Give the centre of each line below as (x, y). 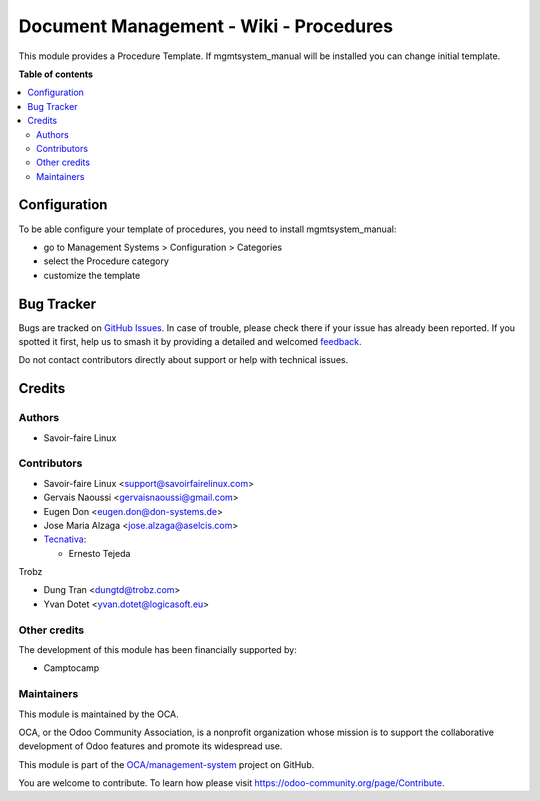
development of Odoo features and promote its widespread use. (150, 746)
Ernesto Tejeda (99, 553)
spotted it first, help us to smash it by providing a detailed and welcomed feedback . (190, 342)
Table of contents (56, 74)
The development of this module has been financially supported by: (157, 649)
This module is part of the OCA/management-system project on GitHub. (166, 764)
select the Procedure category (106, 261)
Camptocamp (71, 668)
